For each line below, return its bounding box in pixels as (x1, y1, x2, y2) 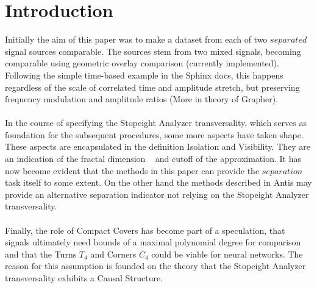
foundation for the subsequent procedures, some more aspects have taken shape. (5, 128, 304, 141)
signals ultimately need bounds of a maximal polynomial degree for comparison (5, 236, 301, 248)
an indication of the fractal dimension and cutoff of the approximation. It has (5, 152, 301, 165)
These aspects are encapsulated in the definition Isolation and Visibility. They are (5, 140, 311, 153)
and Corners (90, 247, 137, 260)
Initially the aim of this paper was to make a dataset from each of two (5, 33, 268, 46)
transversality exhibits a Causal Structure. (5, 272, 163, 284)
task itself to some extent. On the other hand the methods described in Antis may (5, 176, 312, 189)
